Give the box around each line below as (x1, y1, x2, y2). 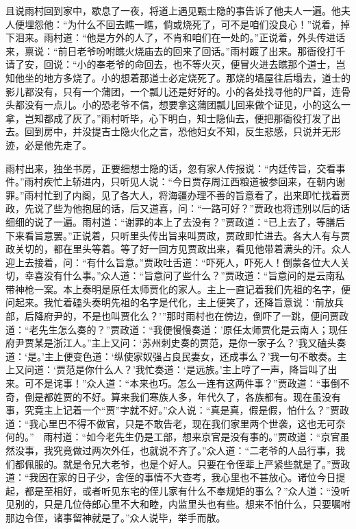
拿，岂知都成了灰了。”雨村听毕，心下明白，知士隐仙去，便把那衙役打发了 (5, 110, 331, 125)
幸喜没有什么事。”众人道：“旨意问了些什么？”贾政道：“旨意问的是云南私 (24, 268, 345, 283)
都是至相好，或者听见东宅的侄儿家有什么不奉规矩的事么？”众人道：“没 (24, 483, 341, 497)
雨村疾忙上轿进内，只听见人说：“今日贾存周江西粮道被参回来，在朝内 (24, 174, 336, 189)
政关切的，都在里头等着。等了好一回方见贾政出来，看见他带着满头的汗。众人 (5, 242, 351, 256)
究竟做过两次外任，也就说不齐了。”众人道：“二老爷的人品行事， (53, 443, 336, 457)
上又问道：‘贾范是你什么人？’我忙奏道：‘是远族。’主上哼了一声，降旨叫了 (5, 362, 328, 377)
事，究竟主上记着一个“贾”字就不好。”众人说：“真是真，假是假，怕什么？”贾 (5, 403, 340, 417)
